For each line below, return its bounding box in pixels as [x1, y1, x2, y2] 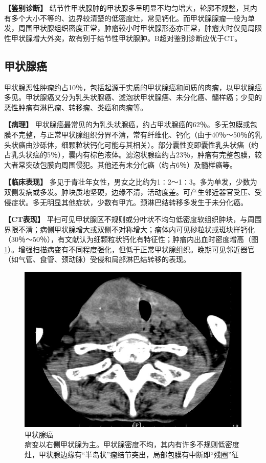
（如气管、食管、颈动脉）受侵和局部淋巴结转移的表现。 [4, 254, 190, 265]
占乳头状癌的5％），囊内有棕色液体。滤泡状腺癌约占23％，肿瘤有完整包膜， [4, 149, 255, 160]
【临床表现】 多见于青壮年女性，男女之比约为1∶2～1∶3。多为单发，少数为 [4, 176, 257, 187]
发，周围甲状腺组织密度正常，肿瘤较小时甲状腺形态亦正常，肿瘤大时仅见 [4, 23, 248, 33]
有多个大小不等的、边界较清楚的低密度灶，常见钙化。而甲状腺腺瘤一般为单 [4, 12, 255, 23]
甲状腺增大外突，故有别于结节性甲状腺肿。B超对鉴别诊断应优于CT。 [11, 32, 242, 43]
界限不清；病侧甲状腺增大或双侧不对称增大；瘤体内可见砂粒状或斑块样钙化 [4, 224, 255, 234]
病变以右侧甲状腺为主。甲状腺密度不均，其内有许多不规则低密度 [25, 439, 239, 450]
